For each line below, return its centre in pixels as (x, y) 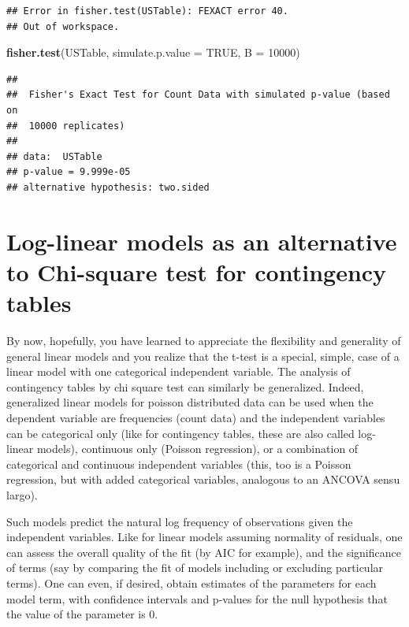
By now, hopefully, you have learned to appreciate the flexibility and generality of (204, 341)
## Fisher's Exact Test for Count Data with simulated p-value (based (198, 95)
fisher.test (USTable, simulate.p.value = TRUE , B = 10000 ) (153, 52)
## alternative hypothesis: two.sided (108, 187)
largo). (22, 494)
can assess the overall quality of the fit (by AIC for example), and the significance (204, 552)
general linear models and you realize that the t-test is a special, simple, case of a (203, 356)
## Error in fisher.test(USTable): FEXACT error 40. (147, 11)
